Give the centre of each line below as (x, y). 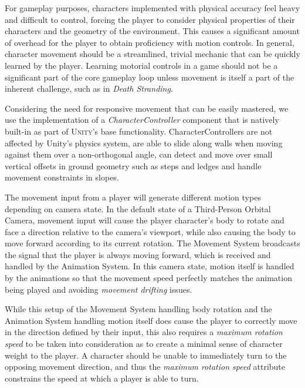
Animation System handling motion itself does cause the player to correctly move (151, 320)
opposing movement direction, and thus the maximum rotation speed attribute (145, 367)
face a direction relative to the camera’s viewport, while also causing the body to (150, 231)
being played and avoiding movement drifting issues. (99, 289)
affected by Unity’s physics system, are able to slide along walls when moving (144, 143)
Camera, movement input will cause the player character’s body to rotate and (145, 220)
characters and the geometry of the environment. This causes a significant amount (152, 31)
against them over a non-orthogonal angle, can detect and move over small (139, 154)
